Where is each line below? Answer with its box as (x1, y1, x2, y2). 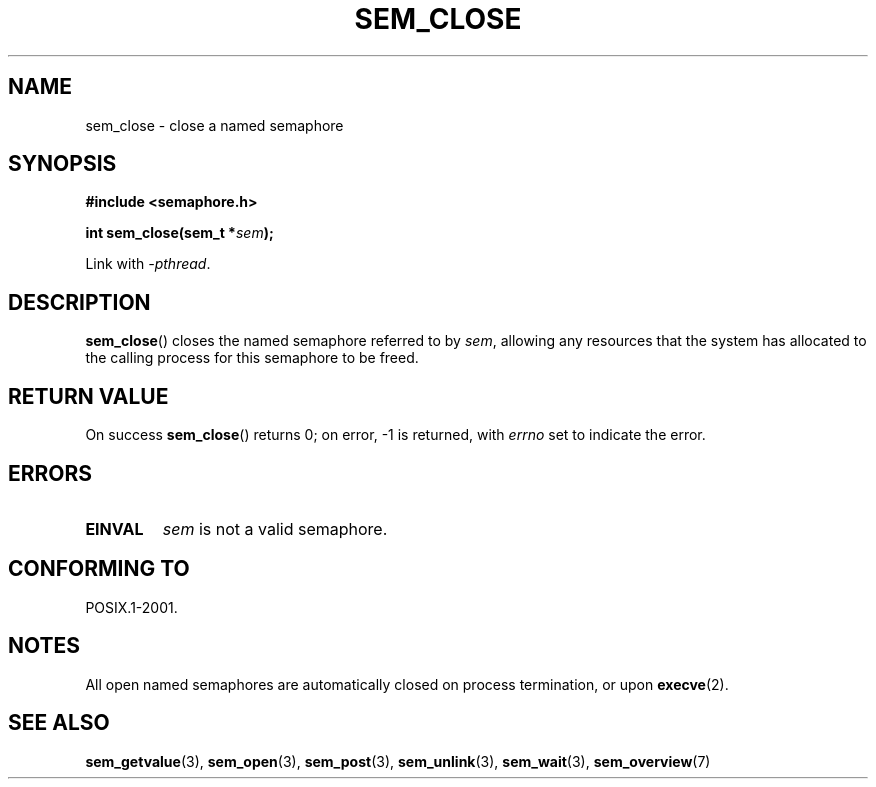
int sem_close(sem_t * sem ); (85, 224, 274, 242)
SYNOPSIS (8, 151, 117, 177)
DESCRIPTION (8, 289, 151, 315)
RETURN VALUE (8, 383, 169, 409)
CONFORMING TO (8, 556, 190, 582)
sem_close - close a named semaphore (85, 116, 344, 134)
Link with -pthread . (85, 255, 211, 273)
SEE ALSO (8, 710, 110, 736)
